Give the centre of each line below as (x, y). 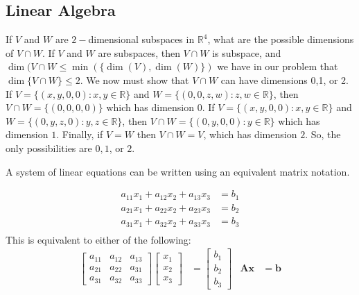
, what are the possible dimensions (281, 39)
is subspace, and (247, 52)
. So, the (323, 134)
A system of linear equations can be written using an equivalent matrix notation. (178, 171)
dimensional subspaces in (141, 39)
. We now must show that (134, 79)
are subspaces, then (139, 52)
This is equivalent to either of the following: (98, 239)
